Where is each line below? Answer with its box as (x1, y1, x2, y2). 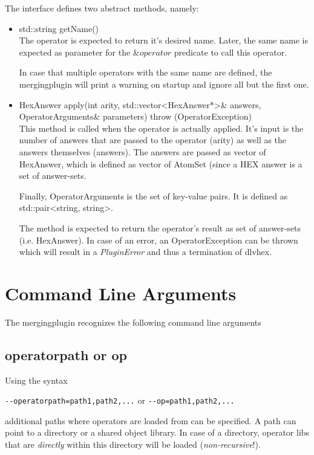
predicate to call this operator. (174, 45, 287, 58)
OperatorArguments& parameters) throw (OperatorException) (19, 110, 252, 123)
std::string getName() (19, 22, 99, 34)
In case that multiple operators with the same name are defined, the (19, 66, 272, 79)
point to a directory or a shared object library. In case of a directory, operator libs (5, 426, 310, 439)
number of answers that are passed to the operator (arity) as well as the (19, 134, 287, 146)
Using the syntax (5, 373, 68, 386)
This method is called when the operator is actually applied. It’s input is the (19, 121, 304, 134)
